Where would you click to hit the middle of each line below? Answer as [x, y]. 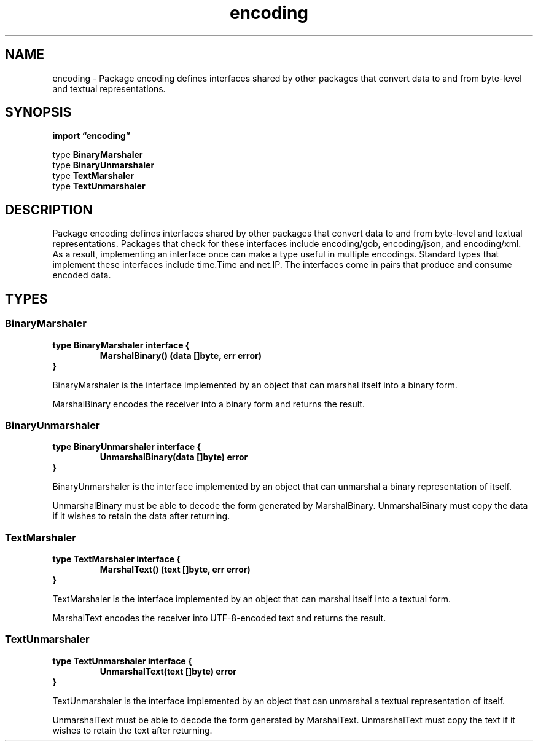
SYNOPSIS [38, 112]
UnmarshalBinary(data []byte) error [174, 457]
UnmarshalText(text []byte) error [168, 671]
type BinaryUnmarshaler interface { [127, 447]
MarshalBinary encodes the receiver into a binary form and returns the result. [209, 404]
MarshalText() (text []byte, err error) [175, 569]
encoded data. [82, 275]
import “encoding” [92, 136]
